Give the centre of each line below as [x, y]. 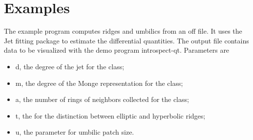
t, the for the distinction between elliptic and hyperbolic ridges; [110, 115]
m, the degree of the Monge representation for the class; [99, 83]
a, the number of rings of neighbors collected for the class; [102, 99]
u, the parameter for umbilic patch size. [75, 132]
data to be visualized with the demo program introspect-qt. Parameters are [117, 50]
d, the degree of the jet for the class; [70, 66]
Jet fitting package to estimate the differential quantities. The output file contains [126, 40]
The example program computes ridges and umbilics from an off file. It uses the [123, 31]
